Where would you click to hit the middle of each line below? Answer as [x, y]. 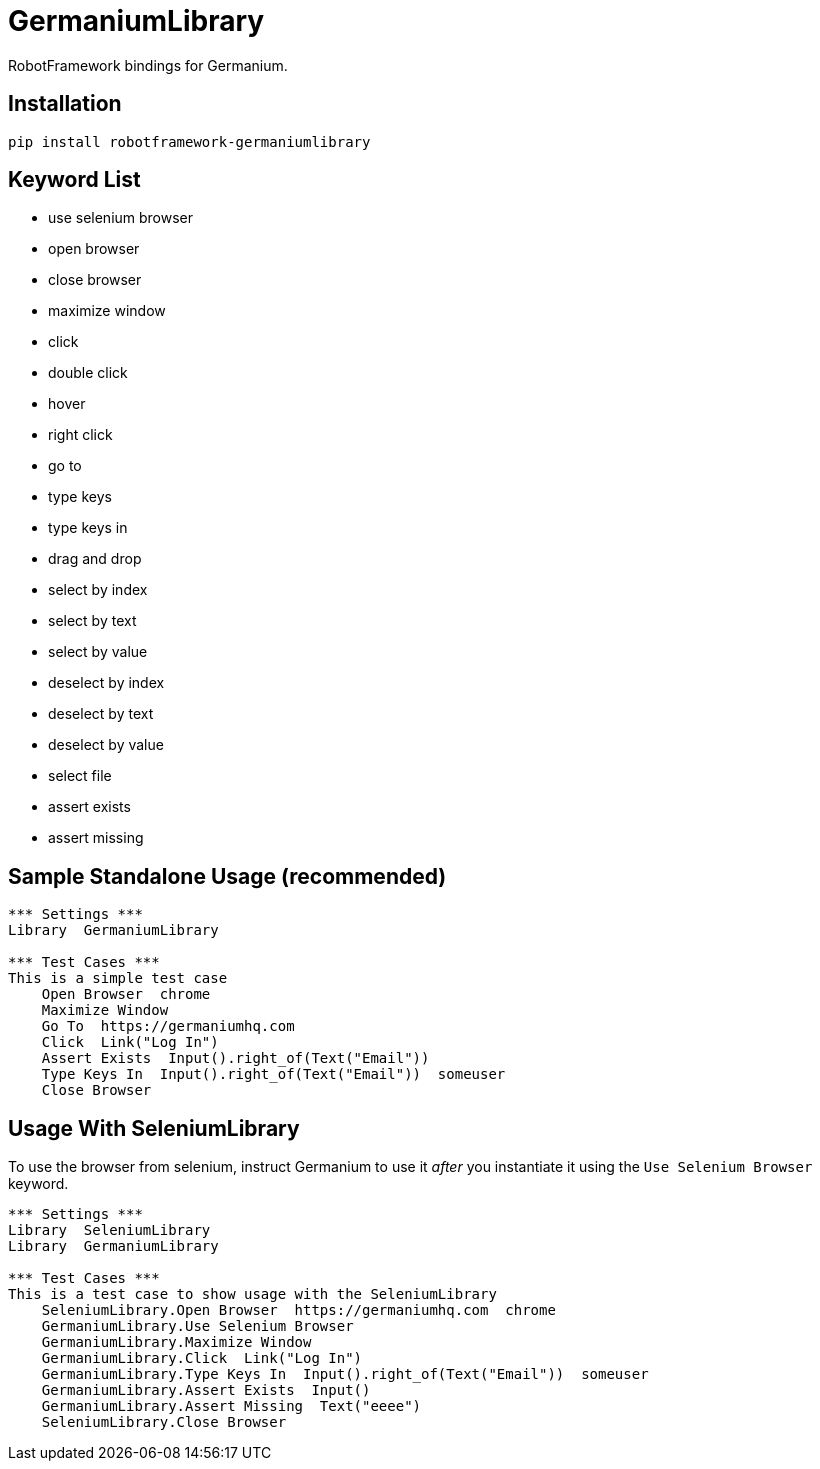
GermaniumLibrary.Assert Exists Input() [206, 1390]
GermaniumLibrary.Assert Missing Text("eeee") [231, 1406]
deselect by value [106, 745]
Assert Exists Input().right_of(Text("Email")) [235, 1058]
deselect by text [101, 714]
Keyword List [74, 180]
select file [80, 776]
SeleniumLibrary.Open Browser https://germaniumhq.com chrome [298, 1310]
